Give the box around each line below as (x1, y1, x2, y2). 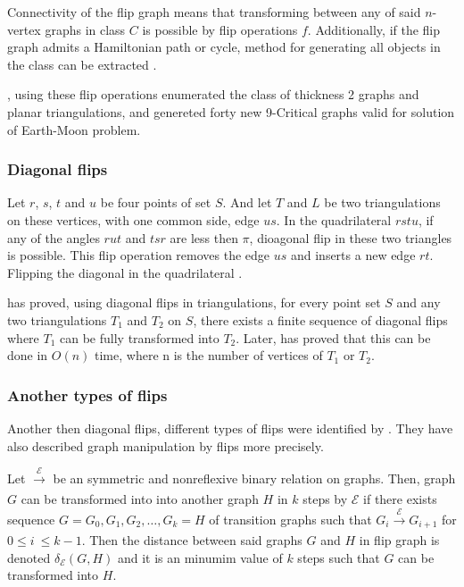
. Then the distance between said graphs (81, 531, 302, 549)
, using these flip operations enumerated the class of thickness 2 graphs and (7, 85, 419, 104)
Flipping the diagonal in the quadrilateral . (7, 263, 243, 281)
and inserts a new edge (290, 246, 416, 264)
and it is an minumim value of (117, 548, 283, 566)
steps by (302, 490, 348, 508)
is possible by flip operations (142, 20, 298, 38)
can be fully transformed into (60, 328, 220, 347)
